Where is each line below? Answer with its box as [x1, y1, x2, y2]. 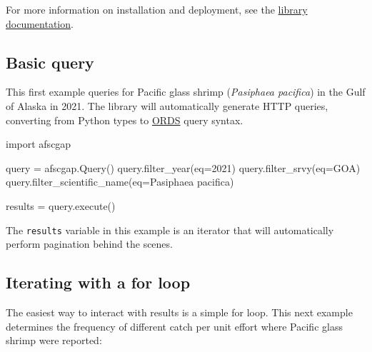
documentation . [6, 16, 74, 31]
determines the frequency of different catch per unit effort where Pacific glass [6, 318, 343, 333]
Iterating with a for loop [6, 271, 191, 293]
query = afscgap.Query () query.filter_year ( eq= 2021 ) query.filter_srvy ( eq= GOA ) [6, 160, 361, 175]
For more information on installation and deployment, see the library [6, 2, 308, 16]
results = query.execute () [6, 198, 116, 213]
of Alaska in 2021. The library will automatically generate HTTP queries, [6, 98, 328, 113]
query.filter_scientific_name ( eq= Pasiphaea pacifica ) [6, 174, 234, 189]
